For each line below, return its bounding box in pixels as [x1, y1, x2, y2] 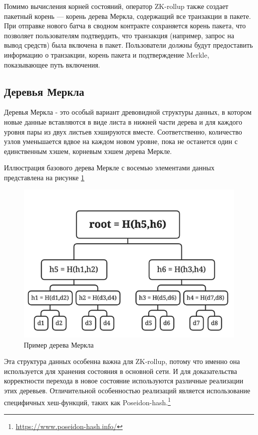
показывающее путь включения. [4, 59, 100, 70]
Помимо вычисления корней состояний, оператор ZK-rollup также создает [4, 1, 229, 11]
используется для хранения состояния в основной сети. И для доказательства [4, 365, 237, 376]
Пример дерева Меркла [24, 339, 94, 350]
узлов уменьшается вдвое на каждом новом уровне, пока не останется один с [4, 136, 238, 146]
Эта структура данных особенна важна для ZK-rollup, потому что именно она [4, 356, 240, 366]
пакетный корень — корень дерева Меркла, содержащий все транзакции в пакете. [4, 10, 251, 21]
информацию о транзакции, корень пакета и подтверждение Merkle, [4, 49, 209, 60]
